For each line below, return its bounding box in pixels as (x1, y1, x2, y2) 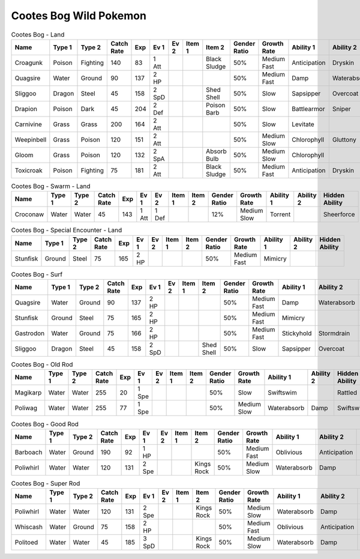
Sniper (332, 104, 351, 113)
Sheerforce (323, 210, 355, 219)
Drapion (14, 104, 38, 113)
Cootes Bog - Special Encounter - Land (11, 226, 122, 234)
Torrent (269, 210, 291, 219)
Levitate (292, 120, 314, 128)
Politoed (14, 538, 38, 546)
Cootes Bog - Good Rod (11, 420, 79, 428)
